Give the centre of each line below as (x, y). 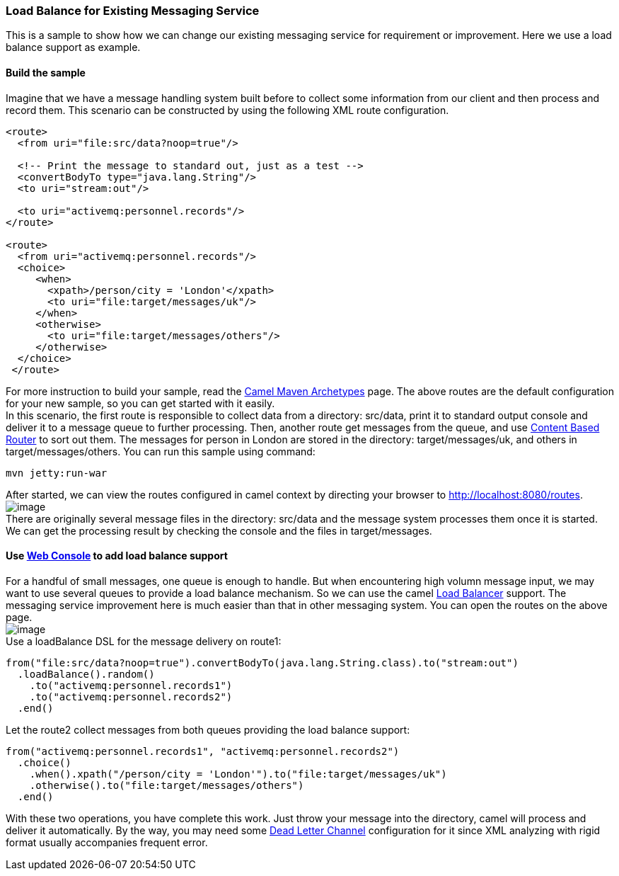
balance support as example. (73, 47)
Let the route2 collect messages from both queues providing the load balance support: (208, 729)
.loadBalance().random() (86, 674)
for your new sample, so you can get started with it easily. (140, 403)
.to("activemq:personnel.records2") (131, 696)
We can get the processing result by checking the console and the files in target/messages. (219, 530)
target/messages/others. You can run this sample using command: (161, 451)
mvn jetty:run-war (57, 473)
